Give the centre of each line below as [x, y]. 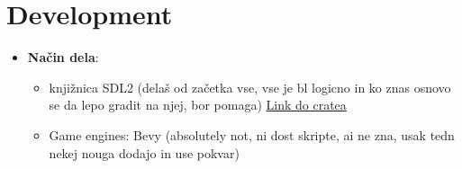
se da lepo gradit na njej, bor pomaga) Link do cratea [198, 105]
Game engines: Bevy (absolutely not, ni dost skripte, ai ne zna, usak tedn [252, 134]
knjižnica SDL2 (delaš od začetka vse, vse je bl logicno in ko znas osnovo [250, 87]
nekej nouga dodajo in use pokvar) [144, 152]
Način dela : [63, 57]
